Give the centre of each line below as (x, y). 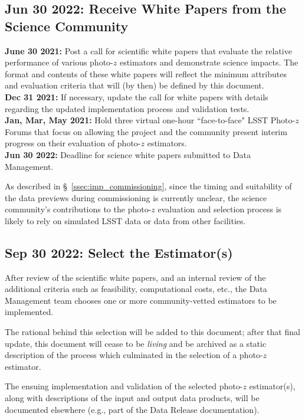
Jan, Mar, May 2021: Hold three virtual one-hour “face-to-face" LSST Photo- (150, 120)
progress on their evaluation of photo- (73, 143)
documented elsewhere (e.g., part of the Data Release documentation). (132, 409)
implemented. (29, 312)
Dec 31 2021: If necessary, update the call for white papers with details (137, 96)
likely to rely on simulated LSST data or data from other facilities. (125, 220)
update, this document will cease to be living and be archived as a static (136, 343)
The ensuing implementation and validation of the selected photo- (124, 386)
